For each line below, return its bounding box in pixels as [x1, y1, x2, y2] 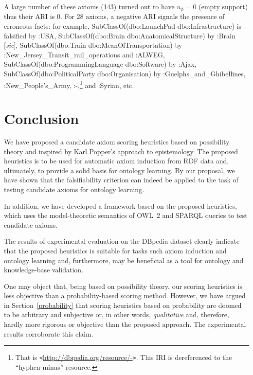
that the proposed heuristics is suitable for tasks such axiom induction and [4, 245, 227, 255]
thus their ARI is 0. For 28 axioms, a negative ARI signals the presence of [4, 11, 225, 21]
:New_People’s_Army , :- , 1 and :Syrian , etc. [4, 78, 134, 90]
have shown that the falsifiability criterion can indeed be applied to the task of [4, 175, 238, 185]
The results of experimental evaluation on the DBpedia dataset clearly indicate [4, 236, 240, 246]
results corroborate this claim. [4, 328, 93, 339]
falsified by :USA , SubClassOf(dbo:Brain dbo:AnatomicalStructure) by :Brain [4, 30, 235, 40]
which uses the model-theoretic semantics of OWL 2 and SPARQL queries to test [4, 210, 248, 220]
